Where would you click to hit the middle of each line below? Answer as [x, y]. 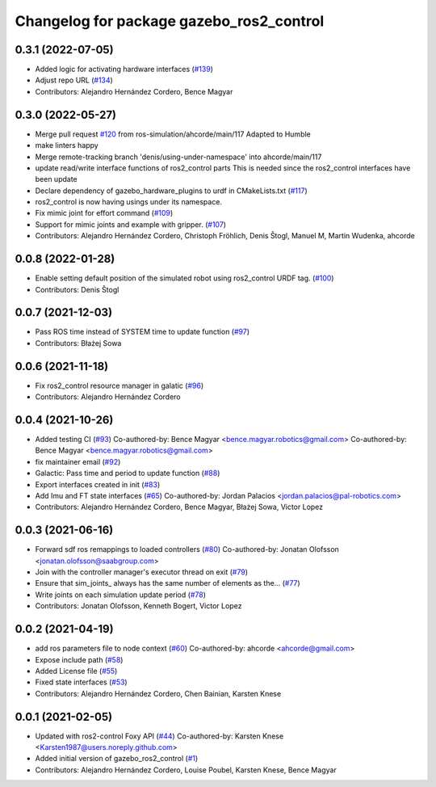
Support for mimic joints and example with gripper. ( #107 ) [130, 224]
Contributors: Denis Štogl [77, 289]
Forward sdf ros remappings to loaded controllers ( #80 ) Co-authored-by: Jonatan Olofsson [187, 549]
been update [56, 179]
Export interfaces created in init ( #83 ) [98, 484]
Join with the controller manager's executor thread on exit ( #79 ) [142, 572]
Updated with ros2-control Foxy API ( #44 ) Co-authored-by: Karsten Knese [159, 736]
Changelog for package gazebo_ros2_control [170, 21]
